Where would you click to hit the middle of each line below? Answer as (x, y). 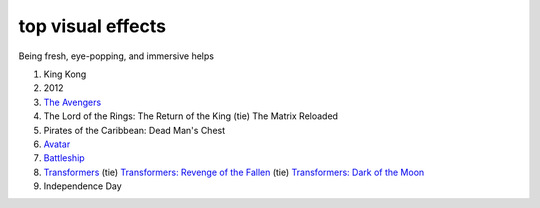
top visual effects (92, 26)
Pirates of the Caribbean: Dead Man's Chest (134, 130)
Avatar (57, 144)
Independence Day (82, 186)
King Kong (65, 74)
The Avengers (72, 102)
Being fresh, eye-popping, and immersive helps (116, 56)
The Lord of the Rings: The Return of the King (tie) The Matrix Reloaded (191, 116)
